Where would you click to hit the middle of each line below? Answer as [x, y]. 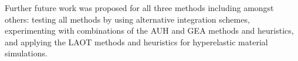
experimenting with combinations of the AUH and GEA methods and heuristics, [149, 31]
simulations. [26, 53]
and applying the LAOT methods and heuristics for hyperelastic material [136, 42]
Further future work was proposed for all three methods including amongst [139, 8]
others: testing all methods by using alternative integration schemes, [127, 19]
